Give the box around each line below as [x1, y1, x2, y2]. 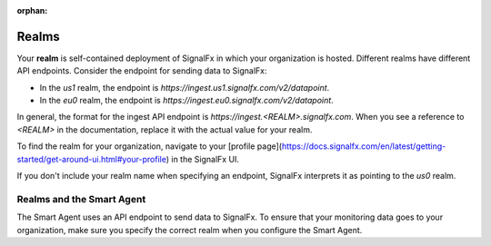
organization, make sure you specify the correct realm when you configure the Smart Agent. [16, 224, 363, 235]
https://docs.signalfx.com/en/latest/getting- [281, 141, 446, 152]
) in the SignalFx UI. [165, 153, 240, 164]
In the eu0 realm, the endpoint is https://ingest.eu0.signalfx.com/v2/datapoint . [39, 95, 334, 106]
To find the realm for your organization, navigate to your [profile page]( [16, 141, 282, 152]
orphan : [16, 5, 48, 15]
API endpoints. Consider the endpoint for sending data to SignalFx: [16, 65, 267, 76]
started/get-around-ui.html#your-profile [16, 153, 167, 164]
